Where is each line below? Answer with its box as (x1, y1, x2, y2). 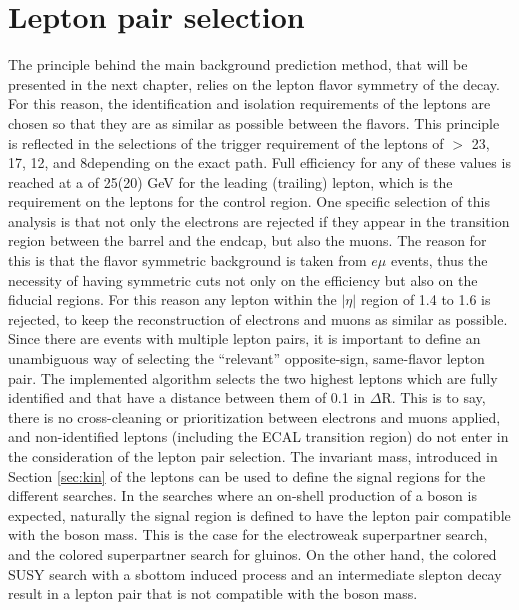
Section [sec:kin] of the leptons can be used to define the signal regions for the (8, 465, 486, 486)
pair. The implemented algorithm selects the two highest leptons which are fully (8, 367, 498, 388)
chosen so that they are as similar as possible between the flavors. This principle (8, 112, 500, 133)
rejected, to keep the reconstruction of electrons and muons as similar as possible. (8, 308, 508, 329)
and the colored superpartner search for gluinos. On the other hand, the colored (8, 543, 497, 564)
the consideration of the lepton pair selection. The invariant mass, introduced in (8, 446, 498, 466)
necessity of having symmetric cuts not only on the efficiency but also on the (8, 269, 478, 290)
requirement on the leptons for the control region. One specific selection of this (8, 191, 490, 212)
